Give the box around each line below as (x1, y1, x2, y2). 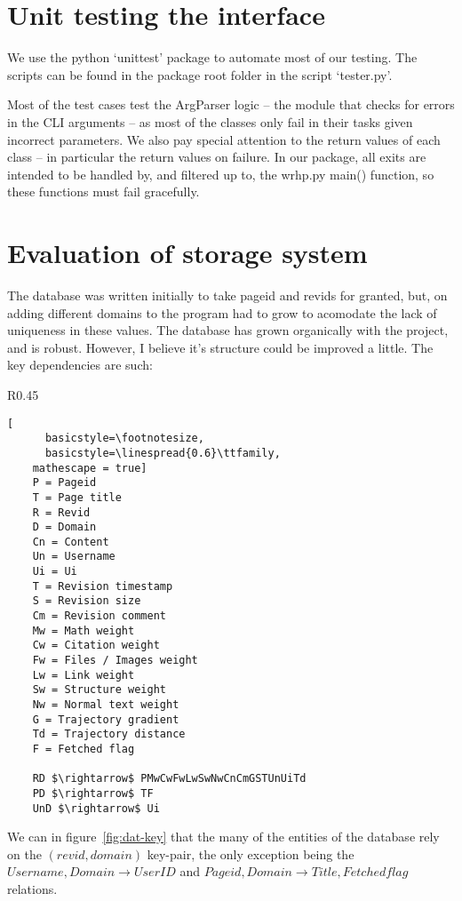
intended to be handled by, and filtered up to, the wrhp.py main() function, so (7, 164, 434, 183)
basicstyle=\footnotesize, (44, 432, 204, 445)
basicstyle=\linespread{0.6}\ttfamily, (44, 446, 281, 459)
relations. (7, 880, 58, 898)
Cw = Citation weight (32, 639, 160, 652)
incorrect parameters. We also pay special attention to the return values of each (7, 130, 441, 148)
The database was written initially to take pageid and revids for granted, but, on (7, 286, 448, 304)
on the (7, 844, 42, 863)
